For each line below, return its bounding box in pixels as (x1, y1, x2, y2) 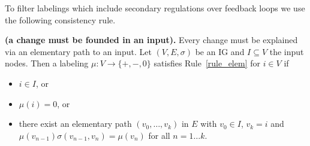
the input (269, 45, 304, 57)
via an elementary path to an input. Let (5, 45, 152, 57)
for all (148, 129, 170, 141)
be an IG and (195, 45, 245, 57)
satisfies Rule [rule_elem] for (154, 57, 260, 69)
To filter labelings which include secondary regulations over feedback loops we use (5, 2, 305, 14)
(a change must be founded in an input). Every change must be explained (5, 34, 298, 46)
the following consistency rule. (5, 13, 116, 26)
